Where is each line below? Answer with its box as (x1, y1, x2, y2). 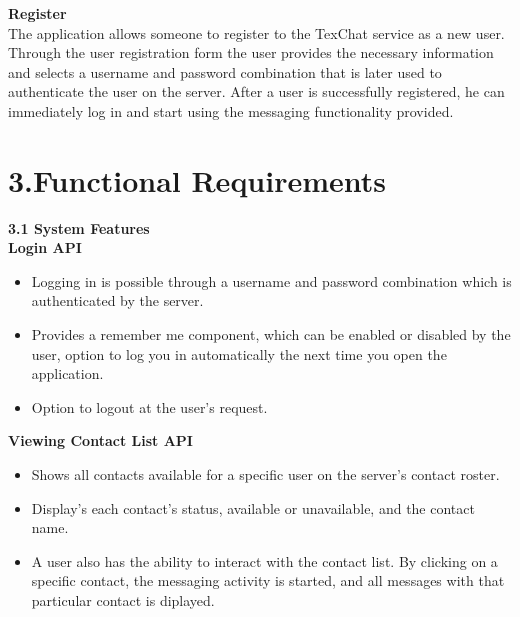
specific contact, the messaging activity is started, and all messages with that (31, 570, 505, 591)
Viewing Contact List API (8, 430, 193, 451)
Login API (8, 237, 82, 258)
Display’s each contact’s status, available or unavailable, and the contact (31, 497, 475, 518)
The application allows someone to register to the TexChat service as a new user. (8, 22, 505, 43)
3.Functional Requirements (8, 159, 387, 200)
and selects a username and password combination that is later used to (8, 61, 442, 82)
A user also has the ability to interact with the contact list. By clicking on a (31, 550, 498, 571)
